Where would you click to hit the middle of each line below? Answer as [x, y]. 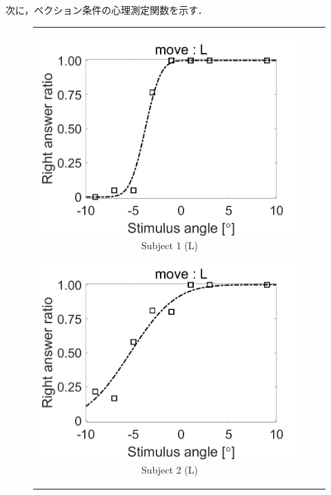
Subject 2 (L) [170, 469]
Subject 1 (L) [170, 245]
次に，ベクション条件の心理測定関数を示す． [107, 10]
